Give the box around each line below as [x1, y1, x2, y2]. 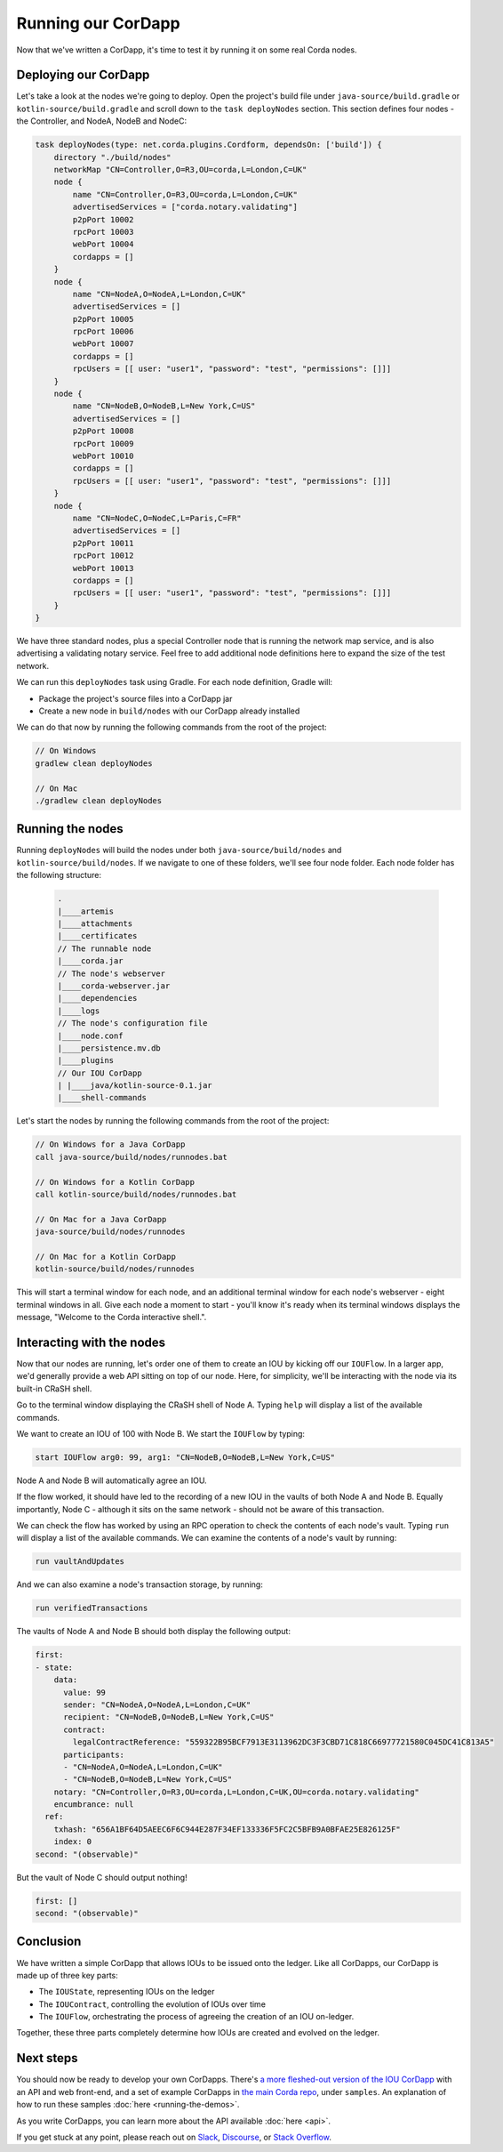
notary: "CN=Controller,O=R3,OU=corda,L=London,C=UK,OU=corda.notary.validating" [53, 1786, 419, 1797]
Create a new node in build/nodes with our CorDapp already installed [38, 705, 300, 716]
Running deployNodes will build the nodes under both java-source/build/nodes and [16, 845, 342, 856]
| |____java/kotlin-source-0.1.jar [57, 1081, 212, 1091]
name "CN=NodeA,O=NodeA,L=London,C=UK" [72, 289, 246, 299]
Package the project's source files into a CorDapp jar [38, 693, 233, 704]
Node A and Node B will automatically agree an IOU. [16, 1475, 208, 1486]
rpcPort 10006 [72, 326, 134, 337]
